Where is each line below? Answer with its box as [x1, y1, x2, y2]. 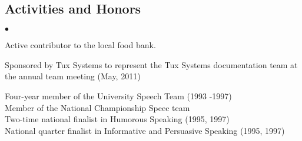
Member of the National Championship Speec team [5, 101, 190, 113]
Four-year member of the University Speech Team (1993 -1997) [5, 89, 232, 102]
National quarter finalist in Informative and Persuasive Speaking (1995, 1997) [5, 124, 285, 136]
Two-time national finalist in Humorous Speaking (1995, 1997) [5, 113, 230, 125]
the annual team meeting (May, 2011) [5, 70, 141, 82]
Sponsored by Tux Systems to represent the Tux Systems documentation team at [5, 58, 298, 70]
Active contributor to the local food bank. [5, 39, 156, 51]
